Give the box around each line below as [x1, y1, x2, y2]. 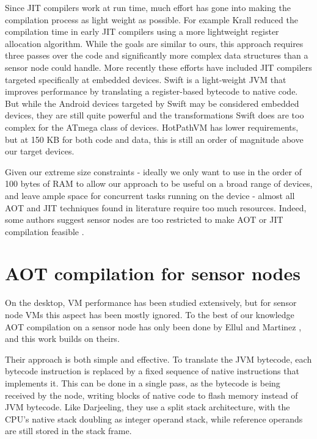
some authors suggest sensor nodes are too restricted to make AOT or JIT [5, 213, 283, 226]
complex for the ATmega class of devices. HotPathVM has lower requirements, [5, 120, 299, 133]
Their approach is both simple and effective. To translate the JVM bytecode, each [5, 352, 312, 365]
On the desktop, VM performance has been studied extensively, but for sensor [5, 296, 297, 309]
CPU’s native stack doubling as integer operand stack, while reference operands [5, 412, 303, 425]
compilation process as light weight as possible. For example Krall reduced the [5, 13, 298, 26]
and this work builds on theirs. [5, 332, 120, 345]
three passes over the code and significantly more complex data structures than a [5, 49, 308, 62]
